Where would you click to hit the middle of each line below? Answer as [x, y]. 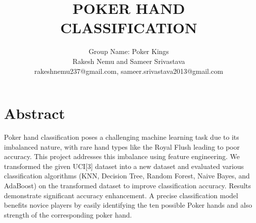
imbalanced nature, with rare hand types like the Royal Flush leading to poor [122, 146]
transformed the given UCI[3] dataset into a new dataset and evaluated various [124, 166]
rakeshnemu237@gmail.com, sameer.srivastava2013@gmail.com [129, 71]
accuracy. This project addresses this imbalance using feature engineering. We [122, 156]
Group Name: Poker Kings [129, 51]
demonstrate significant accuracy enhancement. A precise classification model [121, 195]
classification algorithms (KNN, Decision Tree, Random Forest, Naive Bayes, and [127, 176]
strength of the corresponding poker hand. [68, 214]
